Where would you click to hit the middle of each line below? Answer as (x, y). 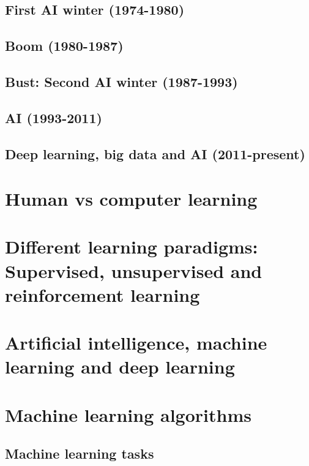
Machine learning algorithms (128, 414)
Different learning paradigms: (132, 246)
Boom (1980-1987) (64, 46)
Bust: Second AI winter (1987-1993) (121, 81)
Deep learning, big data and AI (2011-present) (155, 153)
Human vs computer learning (131, 199)
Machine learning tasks (80, 453)
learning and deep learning (120, 366)
